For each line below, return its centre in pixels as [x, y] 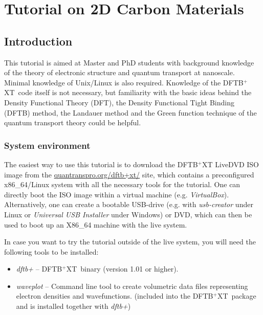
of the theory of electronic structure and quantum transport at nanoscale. [119, 72]
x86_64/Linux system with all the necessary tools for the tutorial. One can [122, 184]
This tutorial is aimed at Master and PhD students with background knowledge [129, 62]
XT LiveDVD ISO [231, 164]
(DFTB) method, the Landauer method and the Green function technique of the [130, 112]
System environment [47, 145]
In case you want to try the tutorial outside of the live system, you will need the [130, 242]
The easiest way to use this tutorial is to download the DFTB [101, 164]
